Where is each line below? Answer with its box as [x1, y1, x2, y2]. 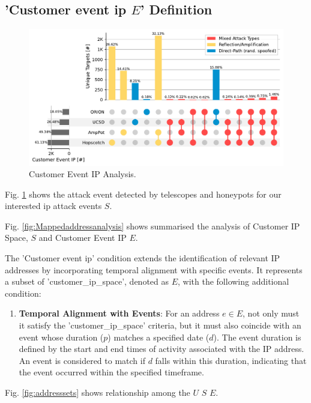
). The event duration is [213, 330, 301, 343]
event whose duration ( [19, 330, 104, 343]
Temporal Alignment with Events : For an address [19, 307, 220, 320]
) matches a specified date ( [107, 330, 210, 343]
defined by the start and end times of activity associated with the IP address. [19, 342, 304, 355]
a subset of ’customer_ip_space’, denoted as [5, 275, 169, 288]
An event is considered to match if [19, 354, 145, 366]
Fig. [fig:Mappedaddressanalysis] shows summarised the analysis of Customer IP [5, 219, 300, 232]
